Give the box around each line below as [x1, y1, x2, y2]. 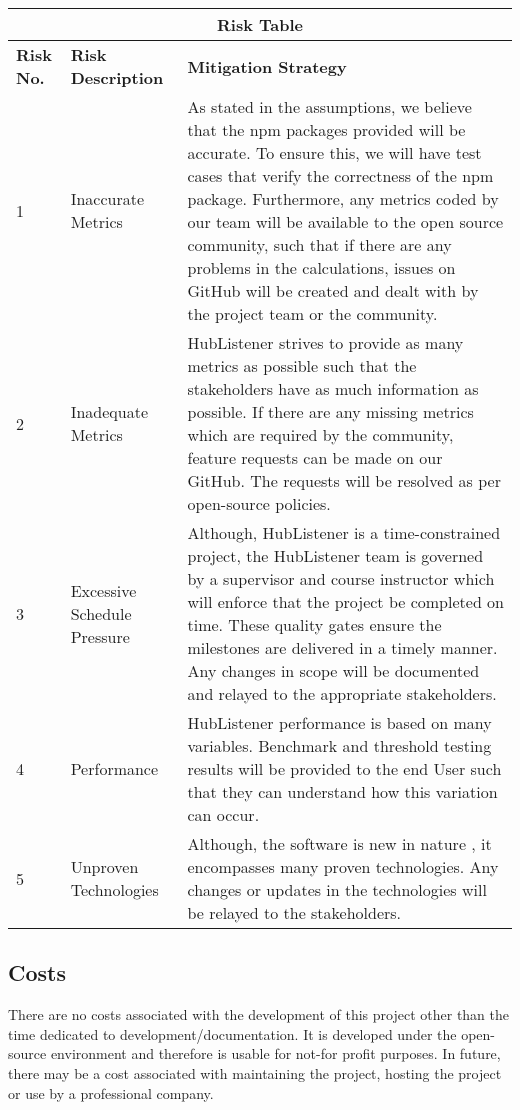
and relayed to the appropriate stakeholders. [187, 682, 497, 705]
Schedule [70, 601, 132, 625]
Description [70, 66, 164, 89]
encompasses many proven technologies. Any [187, 855, 499, 878]
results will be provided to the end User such [187, 757, 502, 780]
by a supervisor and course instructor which [187, 567, 495, 590]
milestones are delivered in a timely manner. [187, 636, 498, 659]
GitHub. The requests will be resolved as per [187, 469, 501, 492]
